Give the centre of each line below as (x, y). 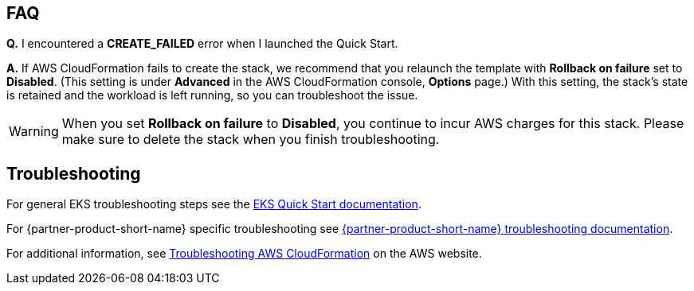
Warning (34, 132)
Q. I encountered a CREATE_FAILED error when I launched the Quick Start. (202, 44)
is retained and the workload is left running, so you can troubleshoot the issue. (212, 95)
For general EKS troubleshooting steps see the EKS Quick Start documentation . (214, 204)
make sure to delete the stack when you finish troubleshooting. (251, 140)
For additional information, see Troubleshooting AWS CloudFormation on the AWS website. (244, 254)
